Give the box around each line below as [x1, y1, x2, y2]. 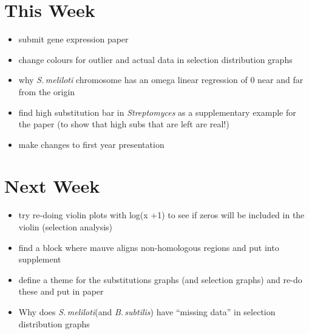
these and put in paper [18, 285, 104, 298]
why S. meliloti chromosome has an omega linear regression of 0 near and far [18, 73, 304, 86]
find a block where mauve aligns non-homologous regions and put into [18, 241, 279, 253]
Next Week [4, 173, 100, 198]
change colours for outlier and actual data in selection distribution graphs [18, 53, 293, 65]
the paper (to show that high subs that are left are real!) [18, 118, 229, 130]
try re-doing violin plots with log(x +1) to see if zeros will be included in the [18, 209, 305, 221]
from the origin [18, 85, 75, 98]
